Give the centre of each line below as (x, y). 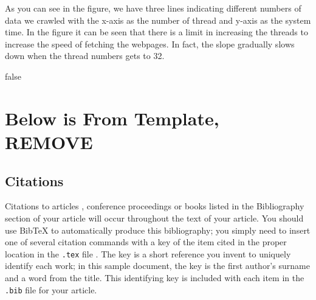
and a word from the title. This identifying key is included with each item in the (155, 277)
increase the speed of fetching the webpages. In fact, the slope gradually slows (150, 44)
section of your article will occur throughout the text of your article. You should (154, 218)
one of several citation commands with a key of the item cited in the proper (146, 242)
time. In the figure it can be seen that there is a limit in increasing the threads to (156, 32)
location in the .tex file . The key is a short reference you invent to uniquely (148, 253)
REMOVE (49, 141)
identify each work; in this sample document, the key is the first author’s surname (157, 266)
